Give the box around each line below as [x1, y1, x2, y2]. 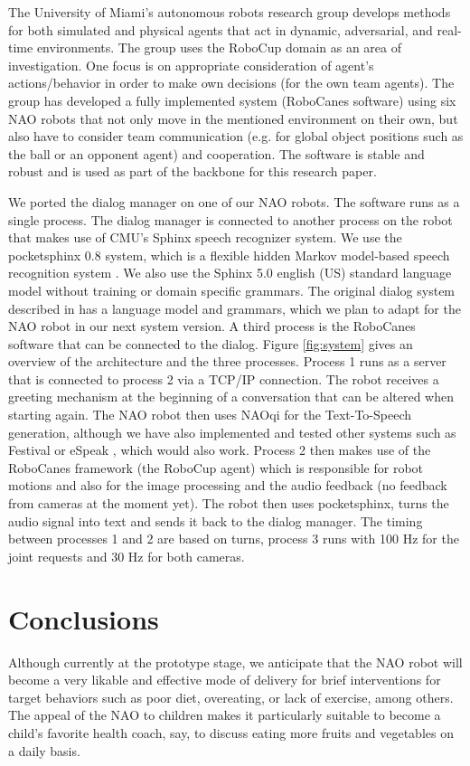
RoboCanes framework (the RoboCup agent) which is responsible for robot [8, 458, 424, 477]
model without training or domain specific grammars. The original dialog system [8, 280, 456, 299]
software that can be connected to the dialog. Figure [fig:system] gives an [8, 334, 413, 353]
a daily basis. [8, 741, 80, 760]
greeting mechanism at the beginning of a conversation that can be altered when [8, 387, 454, 406]
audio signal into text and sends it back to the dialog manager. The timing [8, 511, 423, 530]
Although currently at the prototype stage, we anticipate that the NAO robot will [8, 652, 463, 671]
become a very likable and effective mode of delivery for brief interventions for [8, 670, 441, 689]
